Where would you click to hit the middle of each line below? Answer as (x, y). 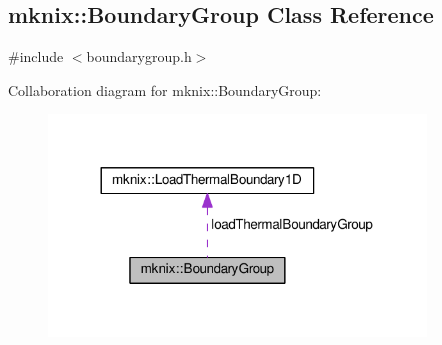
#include (36, 56)
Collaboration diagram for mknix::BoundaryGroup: (165, 89)
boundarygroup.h (139, 56)
